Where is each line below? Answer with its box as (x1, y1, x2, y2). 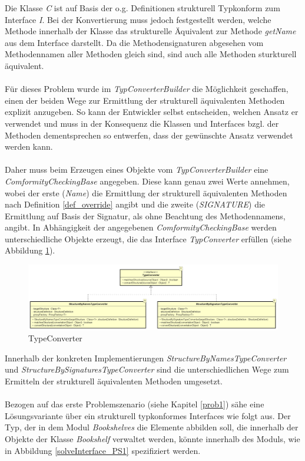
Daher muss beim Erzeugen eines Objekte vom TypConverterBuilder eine (5, 163, 268, 176)
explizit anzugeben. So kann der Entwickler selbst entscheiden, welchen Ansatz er (5, 106, 299, 118)
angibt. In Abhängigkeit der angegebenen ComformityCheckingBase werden (5, 221, 277, 233)
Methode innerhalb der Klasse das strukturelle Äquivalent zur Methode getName (5, 25, 296, 37)
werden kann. (5, 140, 53, 153)
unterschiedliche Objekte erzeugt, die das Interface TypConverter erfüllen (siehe (5, 232, 291, 245)
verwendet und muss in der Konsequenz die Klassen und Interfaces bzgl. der (5, 117, 279, 129)
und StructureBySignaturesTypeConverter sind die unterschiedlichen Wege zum (5, 363, 289, 376)
